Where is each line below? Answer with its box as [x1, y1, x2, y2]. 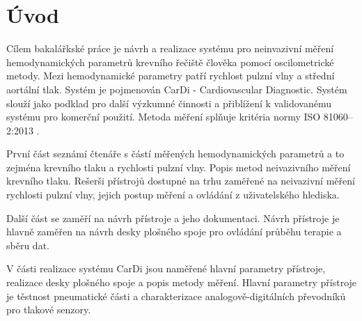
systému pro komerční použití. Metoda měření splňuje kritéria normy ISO [6, 109, 321, 124]
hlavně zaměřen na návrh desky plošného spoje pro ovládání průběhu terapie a [6, 224, 342, 239]
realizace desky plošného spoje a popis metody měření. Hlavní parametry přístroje [6, 275, 357, 290]
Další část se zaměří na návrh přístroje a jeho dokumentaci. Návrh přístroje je [6, 210, 340, 225]
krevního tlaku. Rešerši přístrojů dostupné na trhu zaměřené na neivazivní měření [6, 173, 355, 188]
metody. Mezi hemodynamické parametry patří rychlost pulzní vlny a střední [6, 68, 335, 83]
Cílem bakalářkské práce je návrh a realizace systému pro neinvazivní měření [6, 41, 334, 56]
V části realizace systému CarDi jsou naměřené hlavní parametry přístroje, [6, 261, 326, 276]
